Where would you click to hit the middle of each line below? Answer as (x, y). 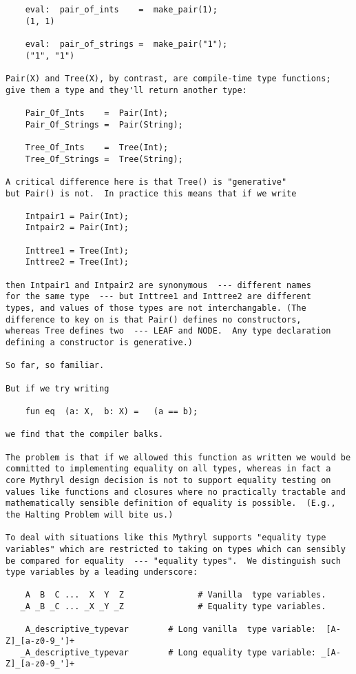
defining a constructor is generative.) (100, 343)
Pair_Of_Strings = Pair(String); (104, 124)
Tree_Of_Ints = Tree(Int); (97, 147)
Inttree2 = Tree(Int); (77, 262)
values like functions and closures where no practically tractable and (176, 492)
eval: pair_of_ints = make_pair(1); (121, 10)
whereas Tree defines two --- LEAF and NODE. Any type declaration (168, 331)
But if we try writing (57, 388)
